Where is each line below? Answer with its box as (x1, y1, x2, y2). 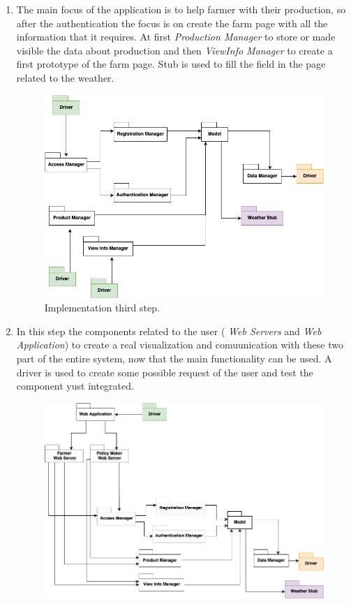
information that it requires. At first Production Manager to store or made (16, 29, 336, 44)
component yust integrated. (16, 378, 134, 393)
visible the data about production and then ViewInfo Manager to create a (16, 43, 333, 57)
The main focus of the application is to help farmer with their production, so (16, 2, 346, 16)
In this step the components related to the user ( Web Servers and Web (16, 323, 322, 338)
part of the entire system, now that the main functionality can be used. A (16, 351, 332, 365)
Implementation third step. (44, 300, 160, 315)
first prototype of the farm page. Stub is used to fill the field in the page (16, 57, 326, 71)
